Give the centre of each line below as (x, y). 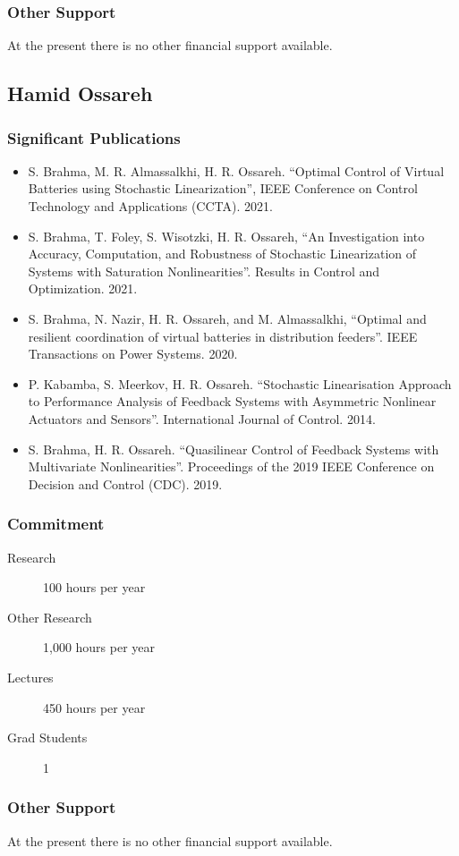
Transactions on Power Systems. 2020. (133, 354)
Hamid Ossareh (80, 93)
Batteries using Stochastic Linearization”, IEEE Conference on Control (223, 188)
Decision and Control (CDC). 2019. (125, 483)
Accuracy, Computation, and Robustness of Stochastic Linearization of (222, 254)
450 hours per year (94, 707)
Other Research (50, 617)
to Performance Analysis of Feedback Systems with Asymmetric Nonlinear (232, 401)
